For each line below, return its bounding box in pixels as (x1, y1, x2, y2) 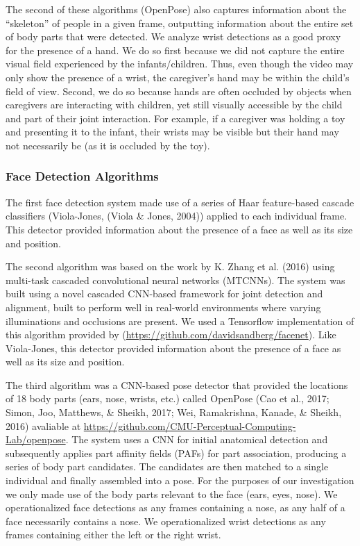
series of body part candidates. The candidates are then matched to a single (6, 459, 329, 474)
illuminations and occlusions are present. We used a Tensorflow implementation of (6, 313, 354, 328)
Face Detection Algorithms (6, 167, 159, 185)
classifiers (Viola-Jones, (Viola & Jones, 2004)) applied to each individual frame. (6, 208, 348, 223)
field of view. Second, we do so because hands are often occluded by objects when (6, 83, 352, 98)
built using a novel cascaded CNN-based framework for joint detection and (6, 286, 323, 301)
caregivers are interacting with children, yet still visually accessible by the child (6, 97, 343, 112)
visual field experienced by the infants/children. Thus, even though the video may (6, 56, 354, 71)
